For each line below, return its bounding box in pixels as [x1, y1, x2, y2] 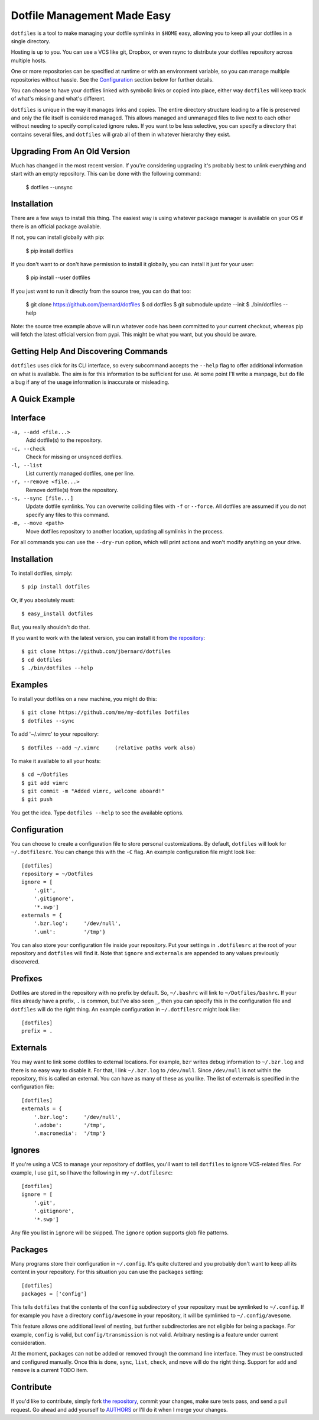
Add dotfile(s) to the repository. [25, 436, 102, 444]
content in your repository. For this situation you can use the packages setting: [11, 1269, 204, 1276]
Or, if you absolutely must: [11, 596, 75, 603]
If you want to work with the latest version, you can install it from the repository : [11, 634, 206, 641]
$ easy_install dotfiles [21, 610, 93, 617]
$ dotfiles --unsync [25, 183, 73, 190]
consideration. [11, 1340, 46, 1347]
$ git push [21, 796, 53, 803]
